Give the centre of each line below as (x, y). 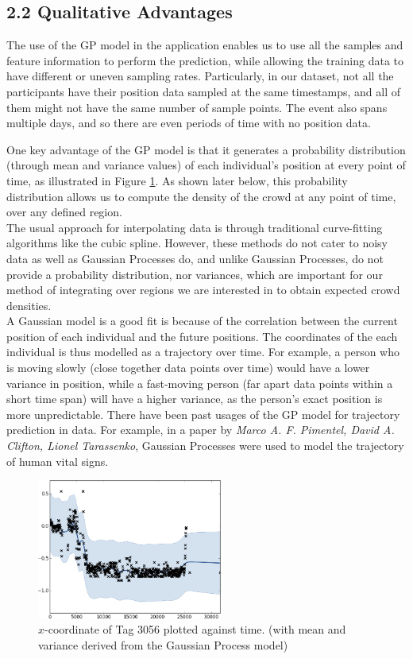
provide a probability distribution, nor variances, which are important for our (195, 274)
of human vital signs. (58, 461)
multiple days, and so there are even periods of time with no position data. (189, 123)
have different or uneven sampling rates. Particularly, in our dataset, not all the (200, 76)
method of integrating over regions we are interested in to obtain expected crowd (203, 290)
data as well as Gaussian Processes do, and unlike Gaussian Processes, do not (195, 258)
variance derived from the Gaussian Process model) (163, 644)
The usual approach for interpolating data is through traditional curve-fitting (195, 227)
